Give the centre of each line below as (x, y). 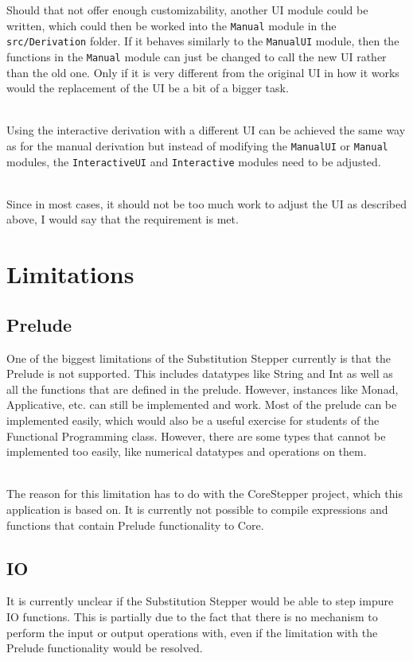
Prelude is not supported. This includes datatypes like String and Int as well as (200, 373)
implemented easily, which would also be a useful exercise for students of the (193, 420)
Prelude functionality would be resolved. (105, 648)
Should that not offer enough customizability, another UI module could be (187, 10)
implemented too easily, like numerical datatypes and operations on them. (187, 451)
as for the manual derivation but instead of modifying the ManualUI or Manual (197, 145)
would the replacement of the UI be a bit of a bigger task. (148, 88)
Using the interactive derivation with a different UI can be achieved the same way (206, 130)
